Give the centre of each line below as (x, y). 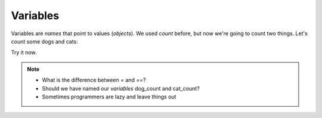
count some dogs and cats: (44, 41)
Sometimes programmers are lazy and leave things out (109, 97)
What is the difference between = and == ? (94, 80)
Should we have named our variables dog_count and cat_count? (121, 88)
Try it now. (24, 52)
